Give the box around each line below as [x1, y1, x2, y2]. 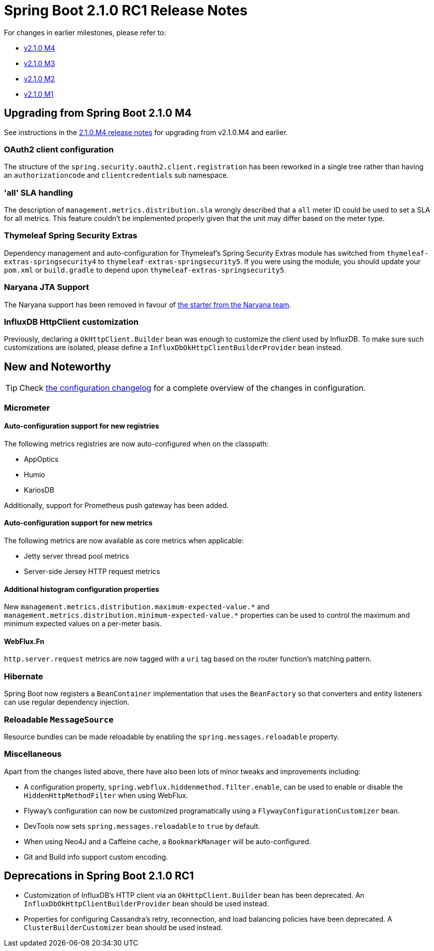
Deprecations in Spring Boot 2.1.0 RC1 [4, 870, 194, 882]
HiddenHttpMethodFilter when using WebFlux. [24, 791, 188, 800]
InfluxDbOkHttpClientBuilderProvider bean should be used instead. [24, 899, 269, 908]
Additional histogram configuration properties [4, 585, 159, 593]
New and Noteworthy [4, 360, 111, 373]
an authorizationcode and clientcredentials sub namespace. [4, 171, 229, 180]
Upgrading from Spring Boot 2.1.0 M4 [4, 107, 192, 120]
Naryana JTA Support [4, 282, 89, 293]
